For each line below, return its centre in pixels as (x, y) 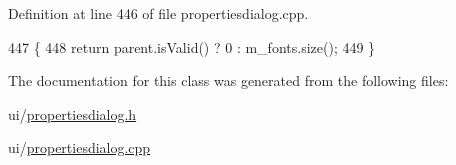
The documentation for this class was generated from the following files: (228, 80)
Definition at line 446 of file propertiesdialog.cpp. (158, 13)
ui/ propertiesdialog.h (72, 113)
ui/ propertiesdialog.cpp (79, 147)
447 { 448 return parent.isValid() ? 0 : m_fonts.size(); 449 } (192, 46)
